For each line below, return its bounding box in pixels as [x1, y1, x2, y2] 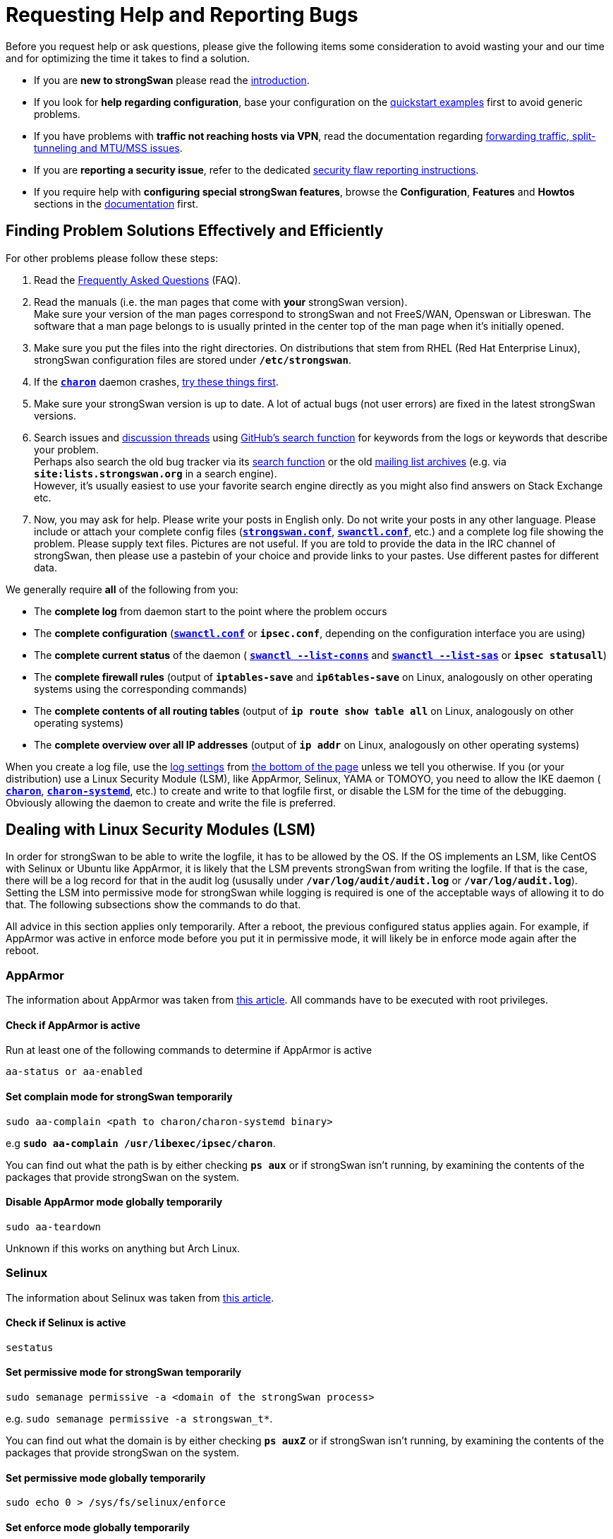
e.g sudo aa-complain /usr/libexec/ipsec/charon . [6, 1136, 276, 1149]
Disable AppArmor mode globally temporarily [6, 1196, 223, 1208]
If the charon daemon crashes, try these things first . [34, 375, 279, 388]
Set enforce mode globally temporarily [6, 1521, 190, 1533]
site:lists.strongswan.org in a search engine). [34, 467, 277, 480]
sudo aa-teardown [6, 1220, 101, 1232]
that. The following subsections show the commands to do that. [6, 898, 301, 911]
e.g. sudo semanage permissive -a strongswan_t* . [6, 1413, 273, 1425]
